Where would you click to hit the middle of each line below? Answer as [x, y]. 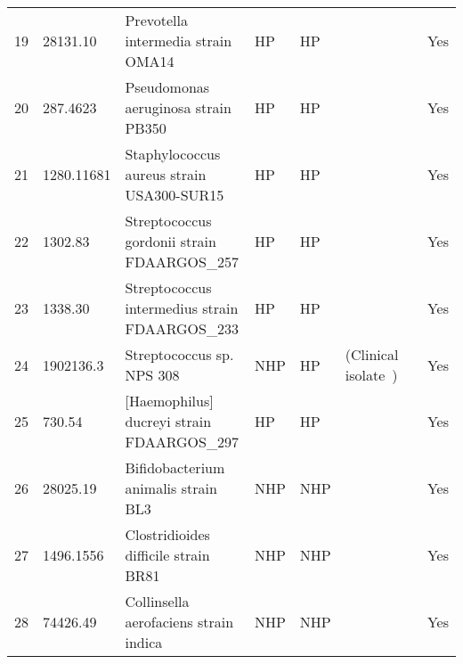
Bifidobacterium [175, 467]
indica [144, 642]
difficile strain [167, 555]
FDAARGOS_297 [182, 442]
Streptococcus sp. [179, 354]
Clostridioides [167, 534]
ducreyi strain [168, 421]
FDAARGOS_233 [182, 328]
